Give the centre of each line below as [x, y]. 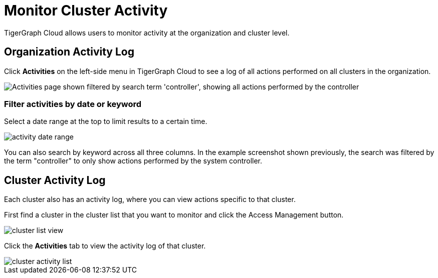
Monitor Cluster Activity [86, 10]
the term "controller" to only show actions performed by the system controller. [133, 161]
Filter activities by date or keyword [73, 104]
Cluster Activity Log [55, 180]
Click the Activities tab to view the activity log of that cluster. [105, 246]
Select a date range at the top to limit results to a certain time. [106, 121]
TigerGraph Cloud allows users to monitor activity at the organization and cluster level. [147, 32]
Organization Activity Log [69, 52]
